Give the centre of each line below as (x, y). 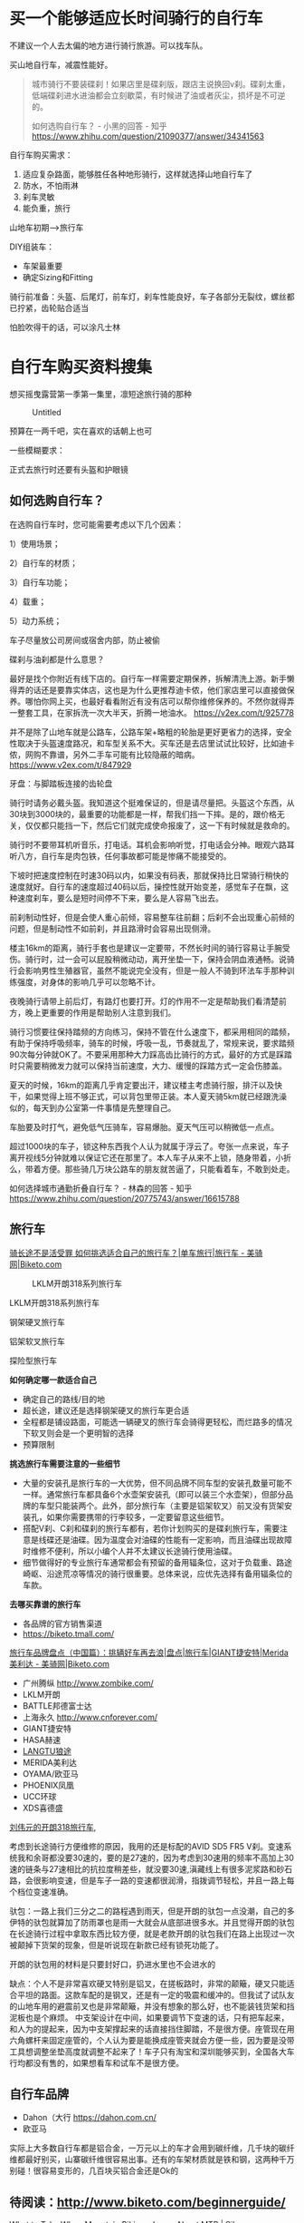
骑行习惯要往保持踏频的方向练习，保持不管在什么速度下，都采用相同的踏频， (152, 1031)
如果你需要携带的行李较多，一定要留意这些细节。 (138, 1516)
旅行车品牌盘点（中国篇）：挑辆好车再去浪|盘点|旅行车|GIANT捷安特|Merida (149, 1653)
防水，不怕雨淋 (50, 185)
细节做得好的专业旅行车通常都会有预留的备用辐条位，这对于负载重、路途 (157, 1562)
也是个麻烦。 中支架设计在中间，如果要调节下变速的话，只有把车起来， (157, 2017)
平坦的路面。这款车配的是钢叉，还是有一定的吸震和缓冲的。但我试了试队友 (156, 1994)
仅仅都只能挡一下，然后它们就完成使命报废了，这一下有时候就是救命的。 (160, 825)
